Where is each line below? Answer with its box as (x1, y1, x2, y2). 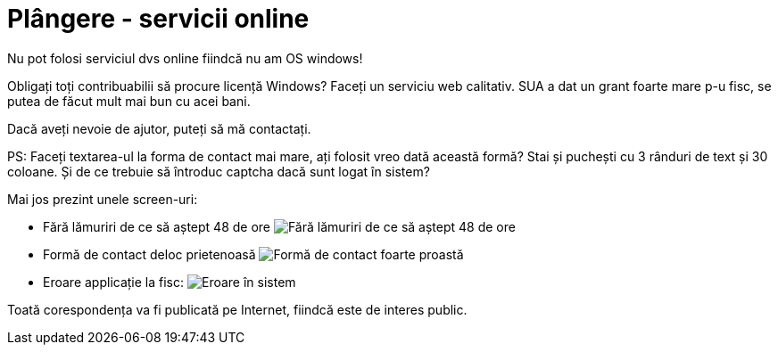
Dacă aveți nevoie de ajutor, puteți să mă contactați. (7, 120, 311, 136)
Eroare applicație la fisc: (43, 274, 185, 290)
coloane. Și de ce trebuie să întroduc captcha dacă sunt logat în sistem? (7, 163, 430, 179)
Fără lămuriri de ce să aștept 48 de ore (43, 218, 270, 234)
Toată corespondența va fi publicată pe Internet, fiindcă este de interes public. (7, 301, 468, 317)
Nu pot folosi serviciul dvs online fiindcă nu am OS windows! (7, 50, 363, 66)
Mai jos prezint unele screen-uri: (7, 191, 198, 207)
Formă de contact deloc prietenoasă (43, 246, 256, 262)
